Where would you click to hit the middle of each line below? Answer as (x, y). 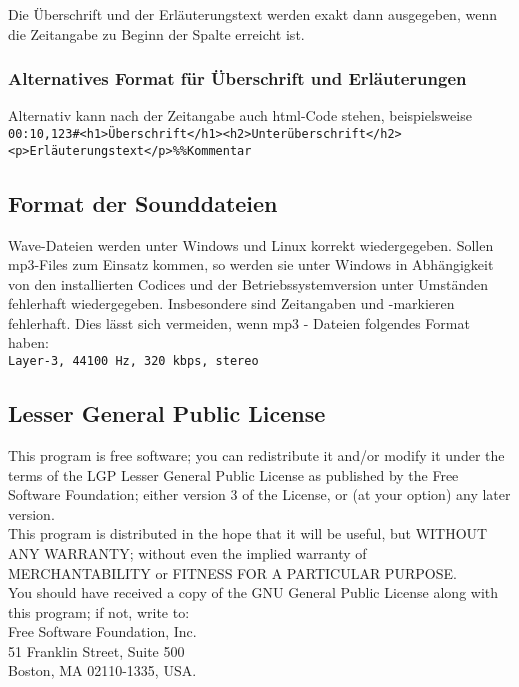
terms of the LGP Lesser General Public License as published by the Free (233, 474)
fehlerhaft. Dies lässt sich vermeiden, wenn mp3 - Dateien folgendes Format (239, 322)
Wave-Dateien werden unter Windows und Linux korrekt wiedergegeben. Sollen (251, 244)
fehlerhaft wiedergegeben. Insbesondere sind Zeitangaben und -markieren (231, 303)
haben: (28, 342)
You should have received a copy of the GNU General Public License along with (253, 592)
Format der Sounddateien (143, 202)
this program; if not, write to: (99, 611)
